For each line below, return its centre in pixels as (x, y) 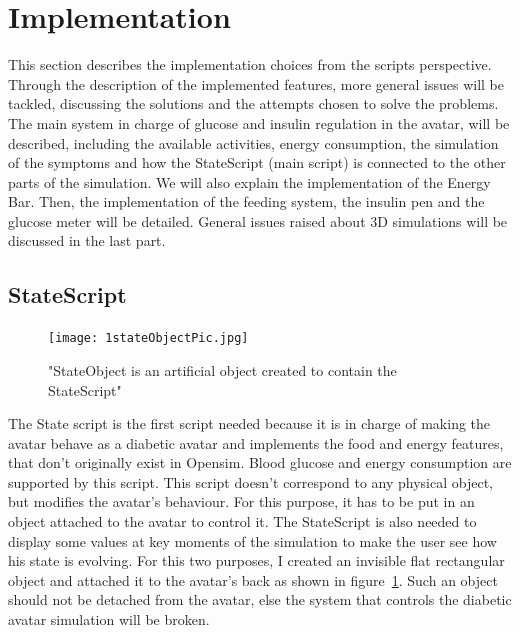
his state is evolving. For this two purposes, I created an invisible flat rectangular (256, 560)
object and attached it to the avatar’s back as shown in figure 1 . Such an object (253, 579)
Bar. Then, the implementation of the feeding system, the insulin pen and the (246, 201)
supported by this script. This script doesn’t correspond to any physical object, (251, 481)
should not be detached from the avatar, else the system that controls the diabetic (260, 599)
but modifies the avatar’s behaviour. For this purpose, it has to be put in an (241, 501)
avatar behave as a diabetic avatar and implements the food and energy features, (256, 442)
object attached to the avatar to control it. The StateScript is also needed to (242, 521)
